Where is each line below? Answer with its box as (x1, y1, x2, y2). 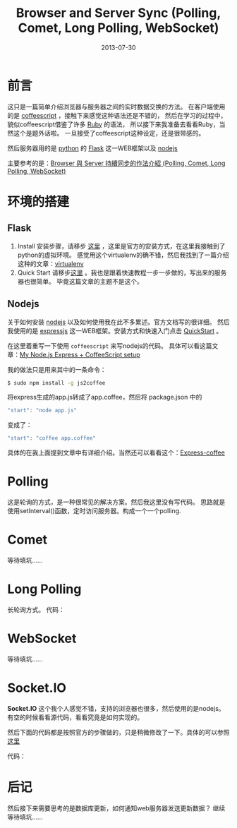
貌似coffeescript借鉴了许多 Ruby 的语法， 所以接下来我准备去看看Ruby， (7, 120, 220, 128)
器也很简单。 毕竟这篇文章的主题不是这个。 (17, 277, 143, 285)
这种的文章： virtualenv (17, 259, 84, 268)
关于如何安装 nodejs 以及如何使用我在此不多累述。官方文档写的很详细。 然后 (7, 318, 230, 326)
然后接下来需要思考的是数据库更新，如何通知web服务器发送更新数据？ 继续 (7, 803, 226, 812)
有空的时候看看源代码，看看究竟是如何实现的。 (7, 713, 143, 721)
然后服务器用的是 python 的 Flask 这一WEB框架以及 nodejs (7, 143, 178, 152)
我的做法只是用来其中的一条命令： (7, 365, 107, 373)
